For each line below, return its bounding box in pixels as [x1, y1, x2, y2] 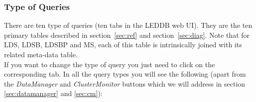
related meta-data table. [4, 49, 78, 59]
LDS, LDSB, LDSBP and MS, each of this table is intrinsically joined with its [4, 39, 242, 50]
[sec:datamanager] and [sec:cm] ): [4, 88, 103, 99]
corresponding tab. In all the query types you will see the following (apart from [4, 69, 246, 79]
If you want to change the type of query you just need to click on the [4, 59, 215, 69]
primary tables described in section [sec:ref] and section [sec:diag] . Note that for [4, 29, 250, 40]
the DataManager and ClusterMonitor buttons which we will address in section [4, 78, 246, 89]
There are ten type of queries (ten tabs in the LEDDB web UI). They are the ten [4, 20, 253, 30]
